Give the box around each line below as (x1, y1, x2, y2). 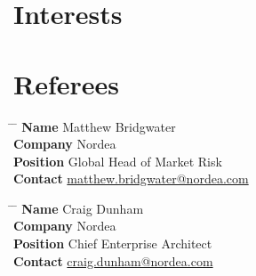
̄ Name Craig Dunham (13, 199, 144, 217)
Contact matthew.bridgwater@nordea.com (13, 169, 249, 188)
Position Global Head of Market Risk (13, 151, 222, 170)
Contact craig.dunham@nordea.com (13, 251, 213, 270)
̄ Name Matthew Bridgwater (13, 117, 176, 135)
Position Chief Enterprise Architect (13, 234, 212, 253)
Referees (13, 65, 120, 101)
